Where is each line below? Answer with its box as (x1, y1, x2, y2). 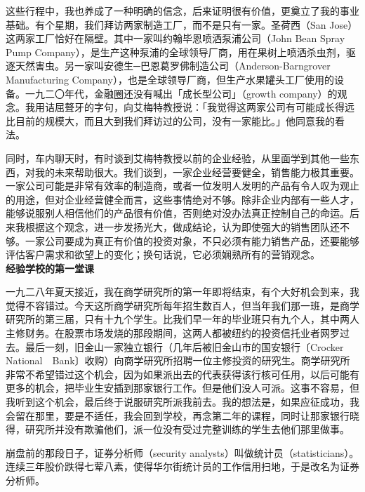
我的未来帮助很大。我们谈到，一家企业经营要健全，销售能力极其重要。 (34, 164, 359, 179)
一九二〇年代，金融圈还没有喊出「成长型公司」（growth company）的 (25, 86, 338, 100)
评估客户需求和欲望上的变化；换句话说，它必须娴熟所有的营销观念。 (6, 247, 320, 262)
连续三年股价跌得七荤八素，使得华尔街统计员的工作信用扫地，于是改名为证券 (6, 459, 359, 474)
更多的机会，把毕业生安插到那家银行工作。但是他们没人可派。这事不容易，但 (6, 380, 359, 395)
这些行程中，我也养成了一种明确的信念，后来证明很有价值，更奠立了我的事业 (6, 4, 359, 18)
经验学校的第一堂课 (6, 260, 94, 275)
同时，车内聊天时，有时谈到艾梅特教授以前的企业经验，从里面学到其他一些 (6, 150, 350, 165)
